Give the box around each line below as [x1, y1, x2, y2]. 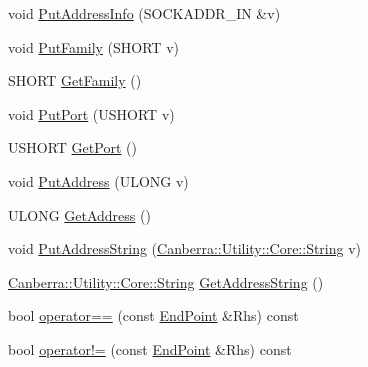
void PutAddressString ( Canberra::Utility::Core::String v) [8, 238, 362, 259]
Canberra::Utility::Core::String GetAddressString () [8, 271, 324, 292]
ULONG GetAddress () [8, 204, 151, 225]
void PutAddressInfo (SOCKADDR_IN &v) [8, 3, 281, 23]
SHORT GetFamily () [8, 70, 142, 91]
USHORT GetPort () [8, 137, 137, 158]
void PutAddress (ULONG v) [8, 170, 189, 191]
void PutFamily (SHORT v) [8, 36, 179, 57]
